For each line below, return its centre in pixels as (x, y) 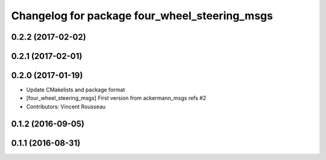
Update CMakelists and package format (75, 90)
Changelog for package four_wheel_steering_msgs (142, 16)
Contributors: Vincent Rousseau (66, 106)
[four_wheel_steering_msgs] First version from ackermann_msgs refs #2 (116, 98)
